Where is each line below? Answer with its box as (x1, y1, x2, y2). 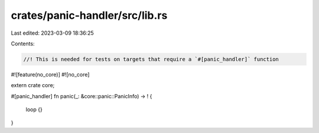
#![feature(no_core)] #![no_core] (11, 71, 90, 78)
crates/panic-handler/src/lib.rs (11, 9, 168, 22)
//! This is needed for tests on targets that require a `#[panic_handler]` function (23, 56, 279, 62)
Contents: (11, 40, 35, 47)
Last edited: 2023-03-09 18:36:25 (11, 29, 94, 36)
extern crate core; (11, 82, 55, 89)
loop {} (25, 106, 43, 113)
